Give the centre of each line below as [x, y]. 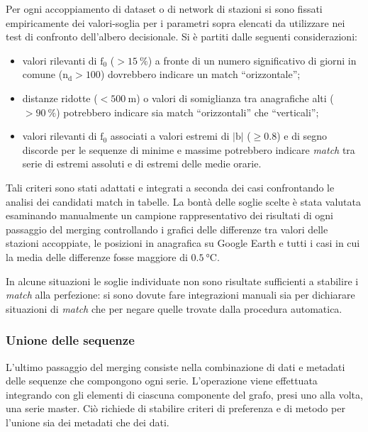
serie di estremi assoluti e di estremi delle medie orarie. [142, 164]
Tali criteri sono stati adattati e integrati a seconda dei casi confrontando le [170, 187]
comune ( [43, 74]
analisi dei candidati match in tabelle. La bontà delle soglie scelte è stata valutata [183, 201]
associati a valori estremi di [170, 136]
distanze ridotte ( [60, 98]
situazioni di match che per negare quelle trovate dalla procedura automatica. [174, 308]
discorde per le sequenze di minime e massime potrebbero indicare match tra [189, 149]
